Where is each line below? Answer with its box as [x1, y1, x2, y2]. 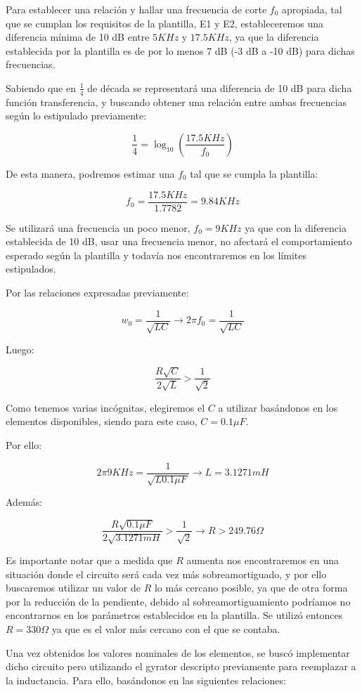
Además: [6, 495, 43, 509]
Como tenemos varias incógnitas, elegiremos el [6, 400, 205, 414]
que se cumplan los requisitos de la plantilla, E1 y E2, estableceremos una [6, 15, 324, 30]
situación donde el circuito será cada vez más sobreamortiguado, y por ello [6, 566, 327, 581]
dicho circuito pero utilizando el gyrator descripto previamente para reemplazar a [6, 659, 356, 674]
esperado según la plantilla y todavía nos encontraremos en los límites [6, 247, 306, 262]
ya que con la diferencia [245, 220, 347, 235]
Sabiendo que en [6, 80, 76, 95]
